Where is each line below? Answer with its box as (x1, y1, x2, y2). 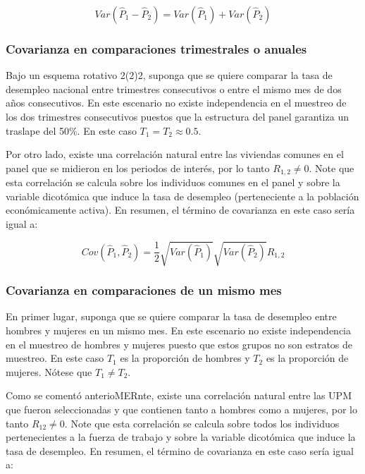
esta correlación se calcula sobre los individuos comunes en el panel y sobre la (6, 175, 340, 190)
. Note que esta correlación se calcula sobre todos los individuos (64, 415, 340, 430)
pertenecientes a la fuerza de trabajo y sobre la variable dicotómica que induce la (6, 430, 356, 444)
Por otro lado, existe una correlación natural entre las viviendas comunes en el (6, 147, 344, 162)
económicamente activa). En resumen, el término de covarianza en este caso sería (6, 202, 355, 217)
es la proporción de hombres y (120, 351, 250, 365)
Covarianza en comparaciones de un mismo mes (6, 281, 282, 299)
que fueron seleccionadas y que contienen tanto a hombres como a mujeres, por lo (6, 401, 357, 416)
